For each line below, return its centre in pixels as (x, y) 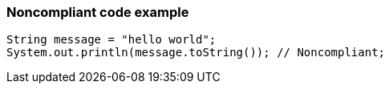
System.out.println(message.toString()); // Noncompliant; (196, 53)
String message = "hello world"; (111, 40)
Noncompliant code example (98, 12)
